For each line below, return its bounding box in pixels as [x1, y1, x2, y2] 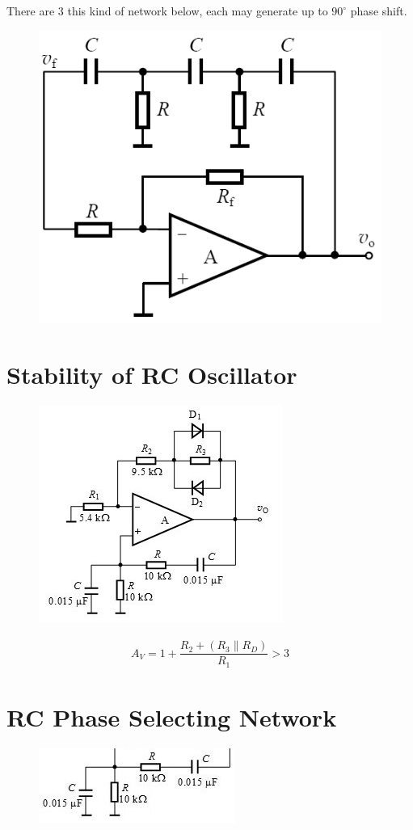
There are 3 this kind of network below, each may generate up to [6, 2, 328, 19]
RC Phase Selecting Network [6, 700, 337, 733]
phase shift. [350, 2, 407, 19]
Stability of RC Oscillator [6, 357, 297, 390]
